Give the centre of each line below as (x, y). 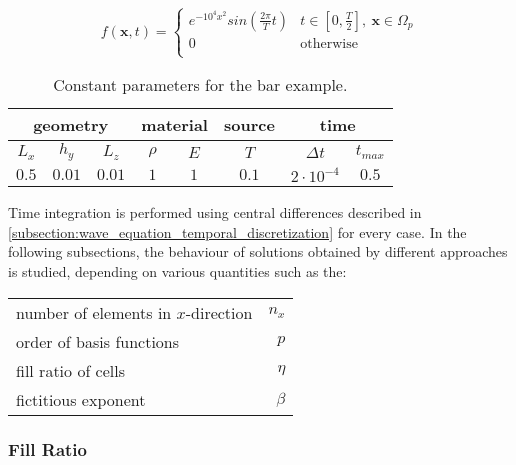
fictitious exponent (81, 399)
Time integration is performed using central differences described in (215, 212)
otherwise (329, 43)
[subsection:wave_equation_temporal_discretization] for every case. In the (237, 231)
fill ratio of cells (71, 370)
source (249, 125)
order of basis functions (98, 341)
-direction (219, 312)
